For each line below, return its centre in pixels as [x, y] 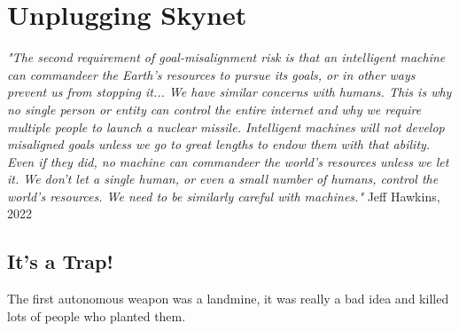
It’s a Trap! [60, 261]
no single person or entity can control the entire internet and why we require [214, 109]
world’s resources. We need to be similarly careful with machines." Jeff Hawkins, [224, 196]
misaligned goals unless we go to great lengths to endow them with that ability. [219, 144]
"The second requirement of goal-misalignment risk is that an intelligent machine [226, 57]
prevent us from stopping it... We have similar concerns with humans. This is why [229, 92]
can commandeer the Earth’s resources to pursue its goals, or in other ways [211, 74]
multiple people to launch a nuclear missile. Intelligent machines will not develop [226, 126]
